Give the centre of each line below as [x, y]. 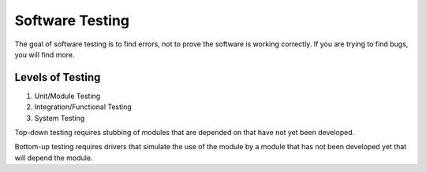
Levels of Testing [58, 77]
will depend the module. [54, 158]
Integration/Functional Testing [83, 107]
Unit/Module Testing [67, 96]
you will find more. [45, 54]
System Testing [60, 118]
